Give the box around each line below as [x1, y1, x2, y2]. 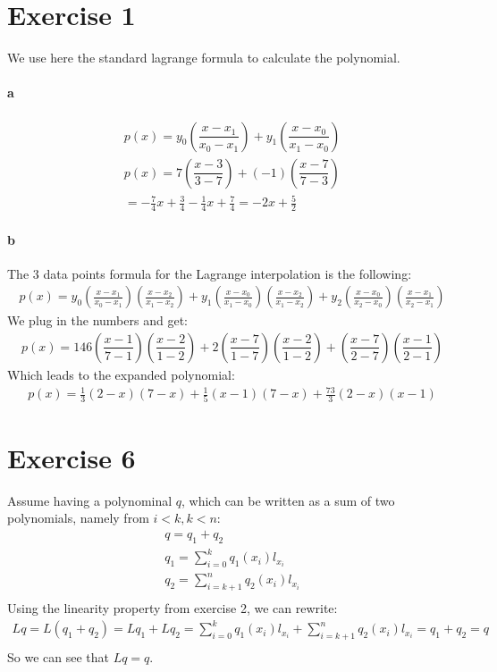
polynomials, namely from [7, 508, 149, 527]
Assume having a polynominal [7, 491, 173, 509]
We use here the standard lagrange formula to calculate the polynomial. [7, 48, 400, 67]
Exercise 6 [7, 439, 136, 475]
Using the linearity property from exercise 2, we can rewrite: [7, 599, 338, 617]
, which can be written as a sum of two [181, 491, 395, 509]
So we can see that [7, 648, 109, 667]
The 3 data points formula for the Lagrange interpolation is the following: [7, 264, 412, 282]
